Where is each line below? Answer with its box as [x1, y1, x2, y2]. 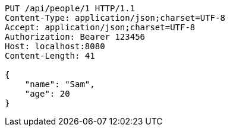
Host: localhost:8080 [5, 41, 105, 51]
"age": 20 [24, 89, 70, 98]
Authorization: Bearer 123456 [5, 32, 146, 41]
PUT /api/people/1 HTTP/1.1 [5, 4, 136, 13]
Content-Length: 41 [5, 51, 95, 60]
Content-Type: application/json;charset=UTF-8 [5, 13, 225, 23]
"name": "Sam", [24, 79, 95, 89]
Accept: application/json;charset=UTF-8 [5, 23, 196, 32]
